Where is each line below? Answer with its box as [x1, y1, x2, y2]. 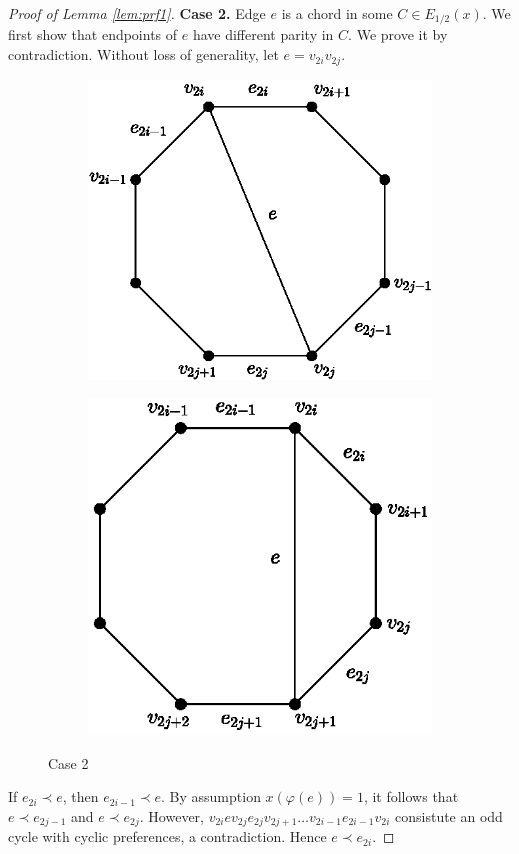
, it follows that [363, 786, 459, 807]
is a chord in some [281, 3, 393, 23]
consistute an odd [395, 805, 503, 826]
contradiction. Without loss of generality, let [8, 44, 279, 65]
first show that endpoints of [8, 24, 178, 45]
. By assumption [161, 786, 261, 807]
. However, [139, 805, 204, 826]
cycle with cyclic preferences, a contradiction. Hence [8, 826, 327, 847]
